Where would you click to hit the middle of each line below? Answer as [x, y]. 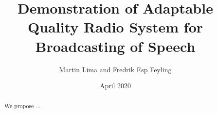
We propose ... [22, 106]
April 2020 [115, 86]
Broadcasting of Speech [115, 46]
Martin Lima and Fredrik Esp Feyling [115, 69]
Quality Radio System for [115, 27]
